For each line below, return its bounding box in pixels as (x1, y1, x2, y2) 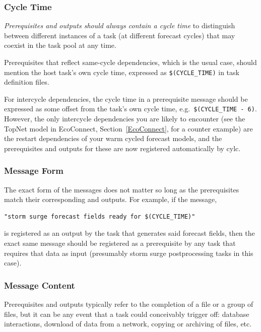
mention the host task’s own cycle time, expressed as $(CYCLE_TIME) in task (4, 67, 239, 77)
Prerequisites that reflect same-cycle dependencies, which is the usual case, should (4, 57, 257, 67)
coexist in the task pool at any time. (4, 40, 116, 50)
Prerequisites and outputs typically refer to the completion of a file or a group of (4, 299, 253, 309)
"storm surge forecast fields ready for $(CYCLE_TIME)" (4, 213, 195, 220)
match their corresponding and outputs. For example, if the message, (4, 194, 217, 205)
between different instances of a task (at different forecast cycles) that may (4, 30, 235, 40)
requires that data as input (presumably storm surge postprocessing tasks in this (4, 247, 253, 258)
